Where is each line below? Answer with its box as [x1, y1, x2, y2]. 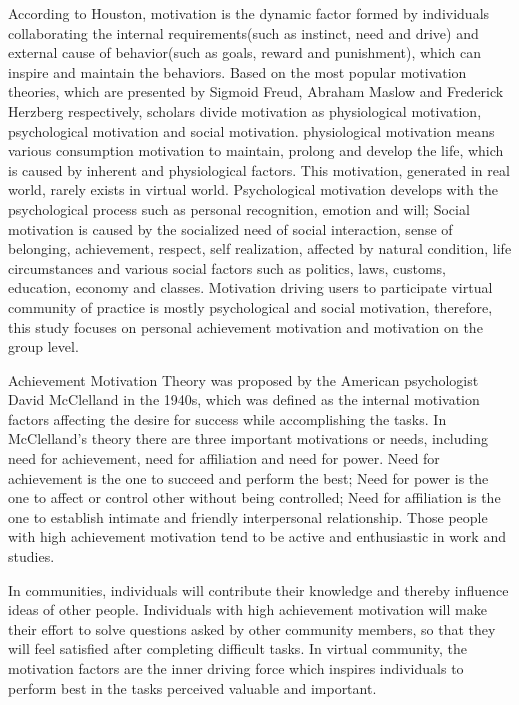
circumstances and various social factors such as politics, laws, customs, [8, 257, 447, 278]
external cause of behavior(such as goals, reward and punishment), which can [8, 42, 482, 63]
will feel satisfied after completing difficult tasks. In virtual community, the [8, 638, 467, 659]
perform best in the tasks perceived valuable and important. [8, 677, 377, 698]
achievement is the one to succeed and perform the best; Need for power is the [8, 467, 489, 488]
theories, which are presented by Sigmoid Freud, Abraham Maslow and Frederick [8, 81, 504, 102]
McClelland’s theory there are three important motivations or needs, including [8, 428, 488, 449]
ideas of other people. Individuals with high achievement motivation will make [8, 599, 487, 620]
